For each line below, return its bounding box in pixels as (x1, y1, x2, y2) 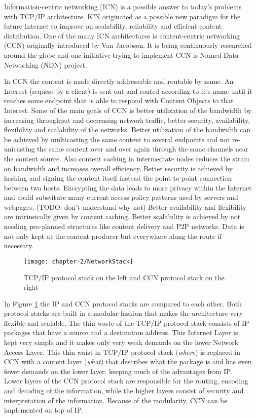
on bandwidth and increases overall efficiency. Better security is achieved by (4, 163, 233, 173)
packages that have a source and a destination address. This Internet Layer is (4, 327, 238, 338)
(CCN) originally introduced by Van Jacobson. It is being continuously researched (4, 40, 252, 50)
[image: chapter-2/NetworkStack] (24, 258, 133, 265)
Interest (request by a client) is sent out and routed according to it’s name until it (4, 85, 252, 96)
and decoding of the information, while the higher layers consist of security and (4, 385, 244, 396)
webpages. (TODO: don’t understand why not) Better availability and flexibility (4, 201, 247, 212)
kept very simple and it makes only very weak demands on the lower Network (4, 337, 239, 347)
